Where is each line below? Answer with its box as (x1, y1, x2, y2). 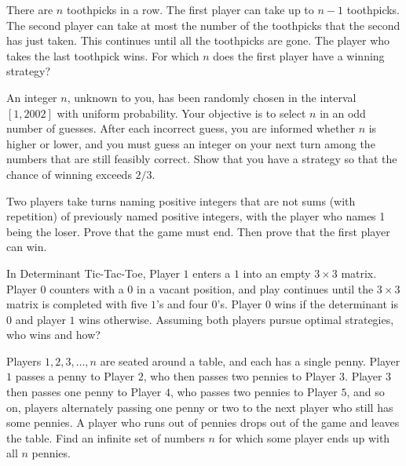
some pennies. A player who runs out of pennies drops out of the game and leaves (6, 414, 400, 431)
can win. (6, 238, 47, 255)
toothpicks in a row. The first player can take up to (66, 2, 314, 17)
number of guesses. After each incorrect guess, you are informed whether (6, 120, 355, 137)
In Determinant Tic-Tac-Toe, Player (6, 264, 180, 281)
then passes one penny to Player (6, 384, 162, 400)
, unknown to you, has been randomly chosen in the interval (67, 89, 357, 105)
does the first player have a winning (213, 47, 385, 64)
